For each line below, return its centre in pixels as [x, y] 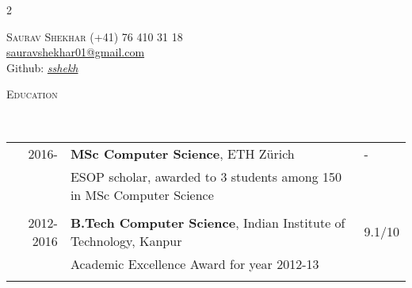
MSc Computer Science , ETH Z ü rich [182, 153]
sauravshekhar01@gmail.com [76, 52]
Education [32, 94]
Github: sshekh [42, 67]
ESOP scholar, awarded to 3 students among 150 [206, 176]
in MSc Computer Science [142, 194]
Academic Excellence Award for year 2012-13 [195, 263]
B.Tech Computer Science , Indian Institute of [208, 222]
